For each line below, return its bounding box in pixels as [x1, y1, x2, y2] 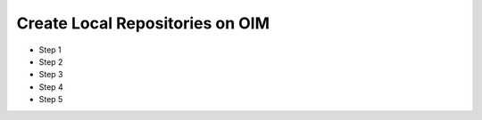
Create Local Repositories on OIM [16, 13, 270, 33]
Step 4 [38, 81, 64, 92]
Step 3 [38, 69, 63, 80]
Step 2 [38, 56, 63, 67]
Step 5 [38, 94, 63, 105]
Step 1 [38, 44, 62, 55]
